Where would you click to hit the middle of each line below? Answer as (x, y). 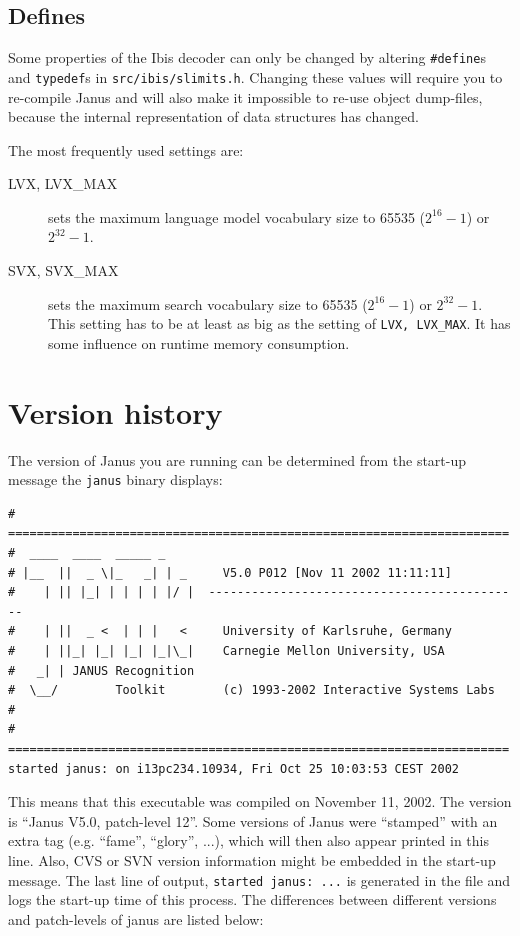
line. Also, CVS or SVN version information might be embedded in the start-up (252, 859)
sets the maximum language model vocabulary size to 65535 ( (237, 216)
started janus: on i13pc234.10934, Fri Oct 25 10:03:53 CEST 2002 (234, 768)
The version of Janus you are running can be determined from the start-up (237, 459)
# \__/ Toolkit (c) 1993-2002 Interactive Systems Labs (251, 690)
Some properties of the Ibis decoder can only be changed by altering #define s (247, 57)
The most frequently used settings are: (126, 149)
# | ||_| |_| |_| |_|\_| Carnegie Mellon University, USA (226, 651)
